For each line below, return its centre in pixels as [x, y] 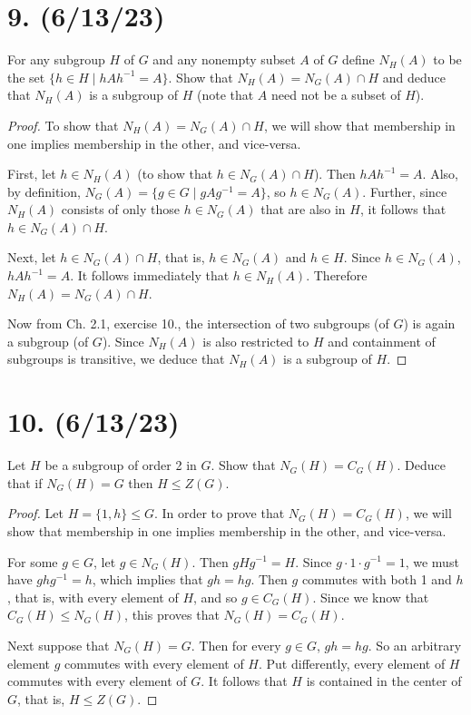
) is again [429, 323]
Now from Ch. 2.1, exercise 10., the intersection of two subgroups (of [198, 323]
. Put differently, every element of [352, 663]
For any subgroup [56, 59]
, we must [432, 561]
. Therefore [337, 275]
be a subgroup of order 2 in [121, 465]
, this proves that [172, 615]
